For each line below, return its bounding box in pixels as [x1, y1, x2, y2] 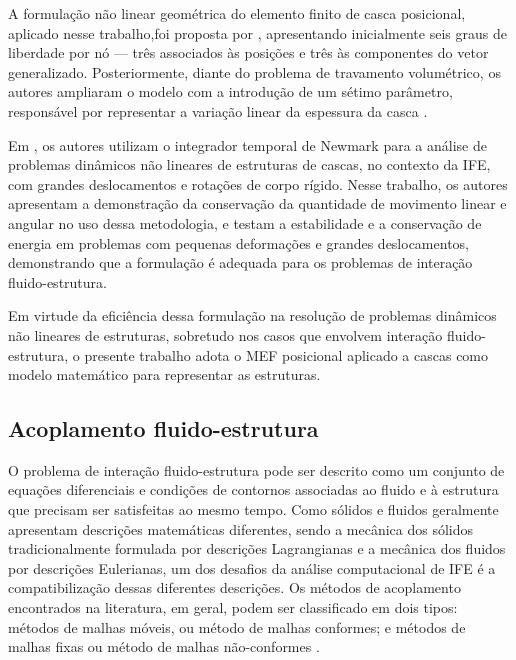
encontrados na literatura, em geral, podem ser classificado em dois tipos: [8, 597, 458, 618]
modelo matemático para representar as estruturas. [8, 364, 321, 385]
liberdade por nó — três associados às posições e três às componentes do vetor [8, 42, 489, 63]
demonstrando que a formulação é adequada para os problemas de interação [8, 252, 473, 273]
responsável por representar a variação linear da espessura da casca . [8, 100, 428, 121]
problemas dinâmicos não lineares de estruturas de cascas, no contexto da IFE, [8, 154, 491, 175]
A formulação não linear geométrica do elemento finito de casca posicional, [8, 3, 466, 23]
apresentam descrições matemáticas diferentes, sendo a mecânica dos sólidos [8, 518, 474, 539]
